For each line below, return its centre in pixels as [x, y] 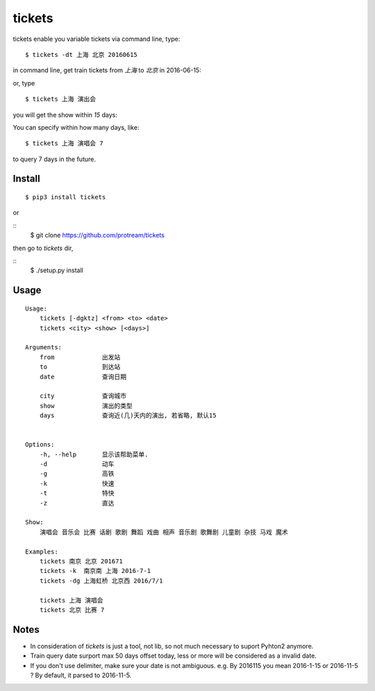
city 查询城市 [83, 396]
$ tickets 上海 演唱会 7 [64, 143]
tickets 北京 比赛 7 [72, 610]
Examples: [42, 551]
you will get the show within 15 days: [65, 115]
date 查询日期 [83, 376]
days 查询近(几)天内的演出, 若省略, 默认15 [128, 416]
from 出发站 [80, 357]
